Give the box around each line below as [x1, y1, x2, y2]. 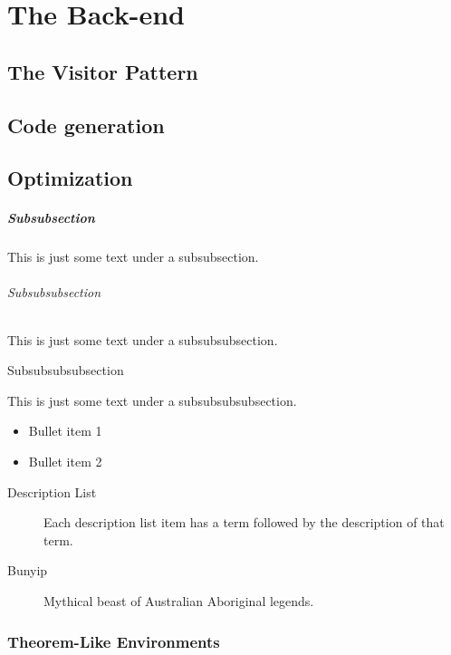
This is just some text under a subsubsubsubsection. [7, 390, 297, 409]
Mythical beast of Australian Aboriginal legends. [43, 592, 314, 611]
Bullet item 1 [28, 421, 102, 440]
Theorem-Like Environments [7, 630, 220, 652]
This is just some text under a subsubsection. [7, 247, 259, 266]
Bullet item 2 [28, 452, 102, 471]
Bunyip [7, 561, 48, 580]
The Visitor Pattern [7, 57, 198, 85]
